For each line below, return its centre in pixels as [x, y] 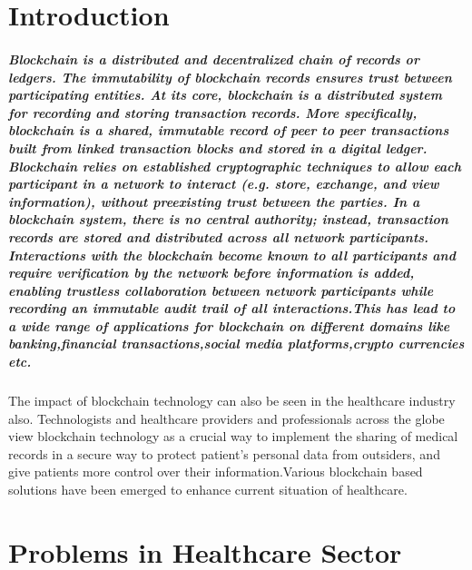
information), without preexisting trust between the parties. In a [214, 201]
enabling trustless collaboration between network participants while [221, 290]
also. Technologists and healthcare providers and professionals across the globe [226, 418]
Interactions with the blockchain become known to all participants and [232, 255]
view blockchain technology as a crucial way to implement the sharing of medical [233, 436]
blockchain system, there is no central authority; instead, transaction [228, 219]
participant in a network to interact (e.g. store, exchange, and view [224, 184]
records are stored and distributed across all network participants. [219, 236]
